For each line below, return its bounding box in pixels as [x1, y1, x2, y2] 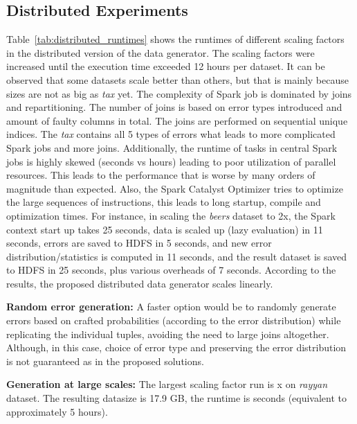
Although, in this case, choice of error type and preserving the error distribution [6, 340, 347, 355]
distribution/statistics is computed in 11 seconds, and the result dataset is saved [6, 249, 347, 263]
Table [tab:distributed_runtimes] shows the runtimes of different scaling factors [6, 32, 345, 46]
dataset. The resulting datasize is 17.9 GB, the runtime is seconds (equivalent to [6, 391, 347, 405]
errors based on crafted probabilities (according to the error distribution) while [6, 313, 341, 328]
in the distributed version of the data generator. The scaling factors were [6, 45, 315, 60]
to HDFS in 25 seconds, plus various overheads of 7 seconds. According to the [6, 263, 336, 277]
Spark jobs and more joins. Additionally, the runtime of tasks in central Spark [6, 140, 338, 154]
